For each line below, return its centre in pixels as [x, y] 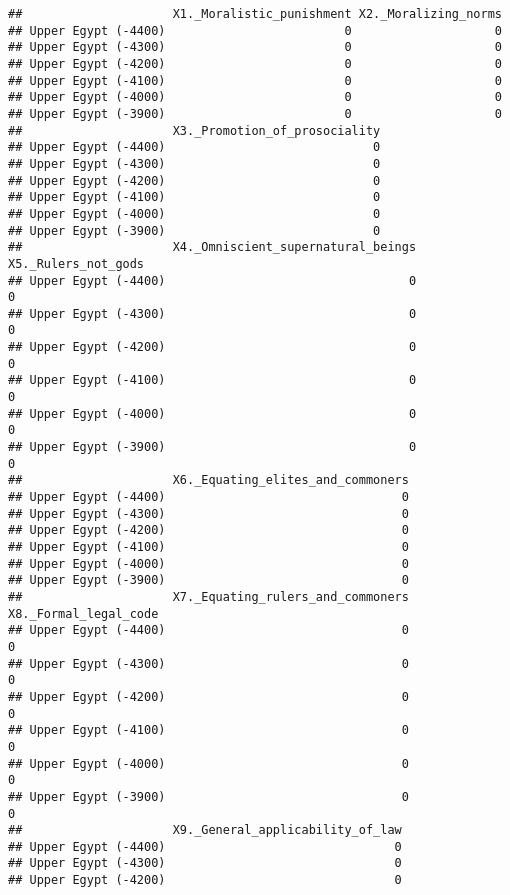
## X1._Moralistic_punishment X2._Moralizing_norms [255, 14]
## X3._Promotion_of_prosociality [194, 130]
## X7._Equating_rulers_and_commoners [208, 596]
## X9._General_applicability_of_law [205, 830]
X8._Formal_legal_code [83, 613]
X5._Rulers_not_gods [76, 263]
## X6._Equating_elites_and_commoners [208, 480]
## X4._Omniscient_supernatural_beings [212, 247]
